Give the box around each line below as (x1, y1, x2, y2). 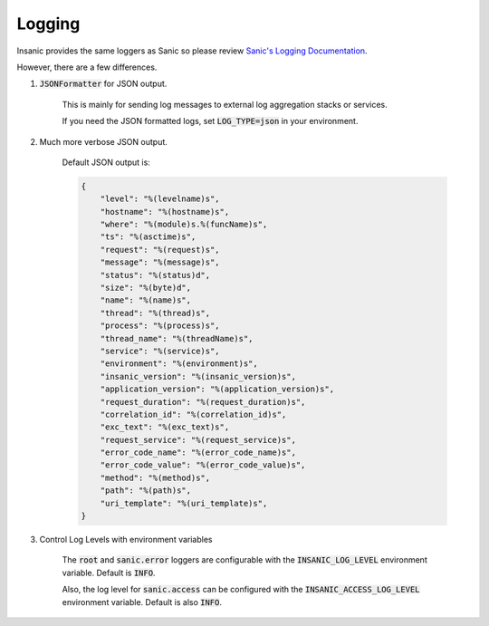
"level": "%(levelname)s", (100, 194, 221, 204)
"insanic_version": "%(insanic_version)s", (100, 371, 296, 381)
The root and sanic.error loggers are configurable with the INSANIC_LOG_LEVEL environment (62, 554, 427, 565)
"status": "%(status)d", (100, 270, 211, 280)
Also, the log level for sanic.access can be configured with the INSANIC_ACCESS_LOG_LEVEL (62, 584, 420, 595)
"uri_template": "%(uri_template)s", (100, 498, 268, 508)
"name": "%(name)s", (100, 295, 192, 305)
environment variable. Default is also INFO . (62, 596, 222, 607)
